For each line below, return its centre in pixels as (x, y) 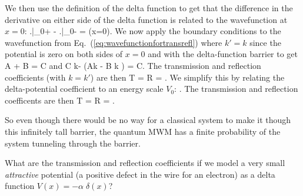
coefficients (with (35, 77)
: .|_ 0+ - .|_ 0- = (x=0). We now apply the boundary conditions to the (153, 31)
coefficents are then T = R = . (60, 100)
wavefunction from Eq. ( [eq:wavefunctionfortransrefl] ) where (114, 42)
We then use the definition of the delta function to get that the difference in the (149, 8)
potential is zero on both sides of (64, 54)
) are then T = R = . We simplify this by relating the (187, 77)
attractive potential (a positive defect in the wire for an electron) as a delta (140, 174)
